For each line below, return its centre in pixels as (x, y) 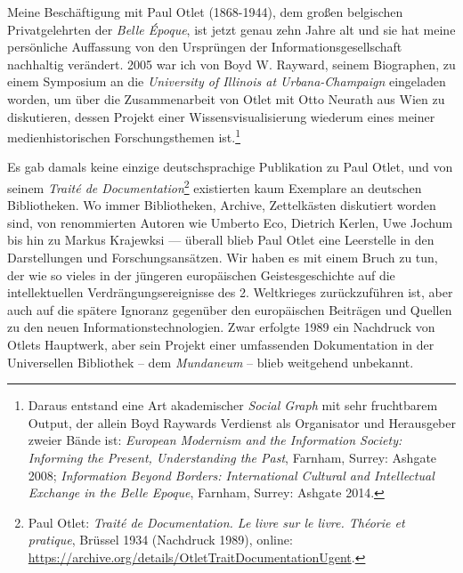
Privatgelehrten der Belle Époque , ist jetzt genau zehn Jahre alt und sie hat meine (231, 29)
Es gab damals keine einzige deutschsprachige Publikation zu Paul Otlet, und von (230, 167)
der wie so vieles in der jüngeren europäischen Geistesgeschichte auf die (201, 274)
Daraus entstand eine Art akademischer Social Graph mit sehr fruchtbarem (233, 405)
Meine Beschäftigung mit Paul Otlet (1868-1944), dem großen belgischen (205, 12)
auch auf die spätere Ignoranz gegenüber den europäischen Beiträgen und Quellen (230, 309)
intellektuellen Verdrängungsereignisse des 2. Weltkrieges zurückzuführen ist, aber (230, 292)
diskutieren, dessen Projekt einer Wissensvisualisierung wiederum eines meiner (221, 116)
